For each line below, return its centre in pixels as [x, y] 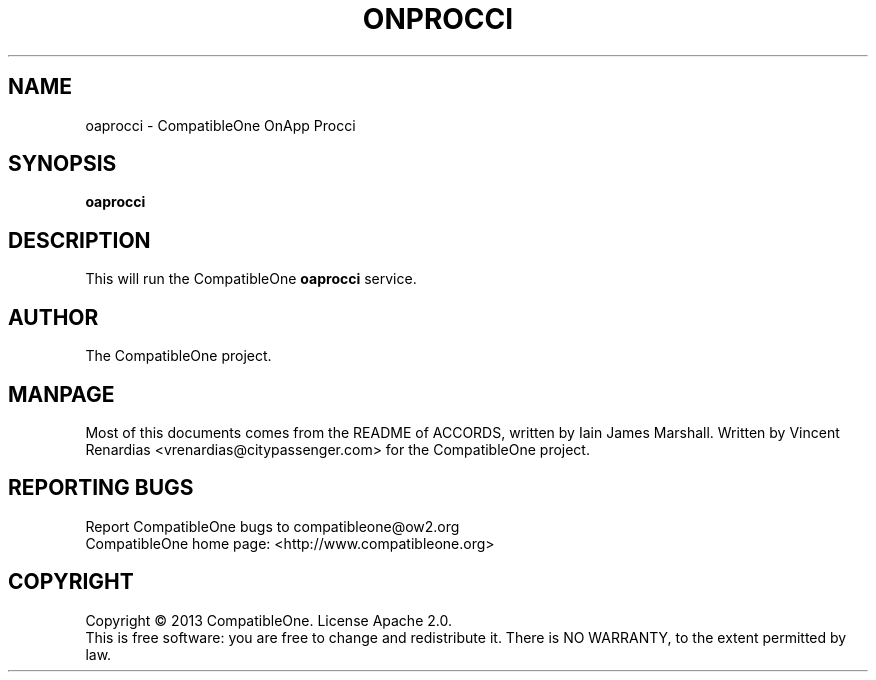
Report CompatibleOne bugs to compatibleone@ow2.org [272, 526]
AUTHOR [53, 317]
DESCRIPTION [79, 240]
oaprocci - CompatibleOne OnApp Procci [220, 125]
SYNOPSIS [62, 164]
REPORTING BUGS [101, 488]
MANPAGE [61, 394]
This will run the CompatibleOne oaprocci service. [251, 279]
